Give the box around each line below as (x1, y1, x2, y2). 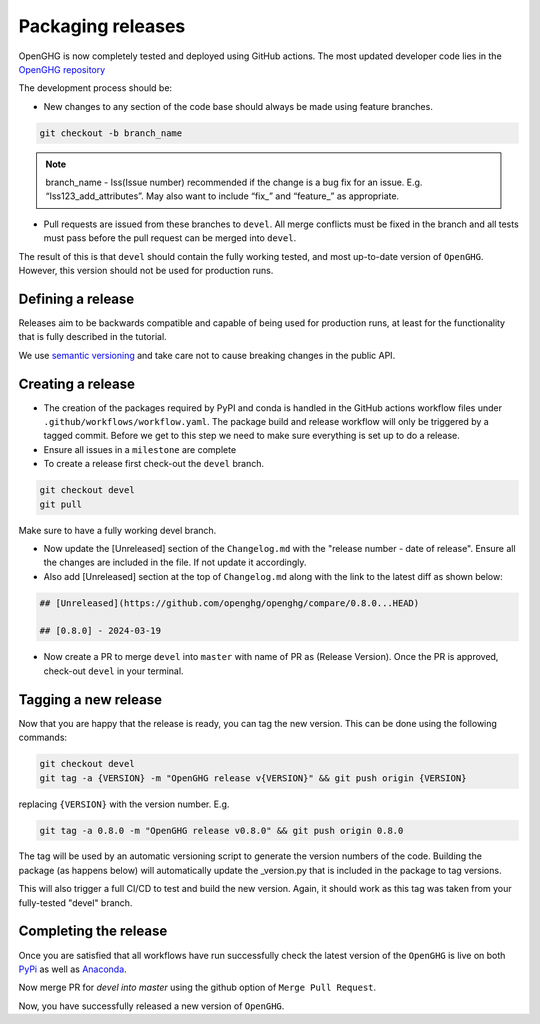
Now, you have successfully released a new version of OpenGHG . (18, 1000, 285, 1012)
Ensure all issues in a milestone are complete (43, 443, 237, 455)
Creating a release (18, 375, 135, 392)
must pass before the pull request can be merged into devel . (43, 232, 297, 244)
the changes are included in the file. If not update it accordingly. (43, 556, 307, 569)
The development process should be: (18, 82, 173, 94)
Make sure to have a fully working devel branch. (18, 524, 217, 536)
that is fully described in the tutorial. (18, 331, 167, 343)
